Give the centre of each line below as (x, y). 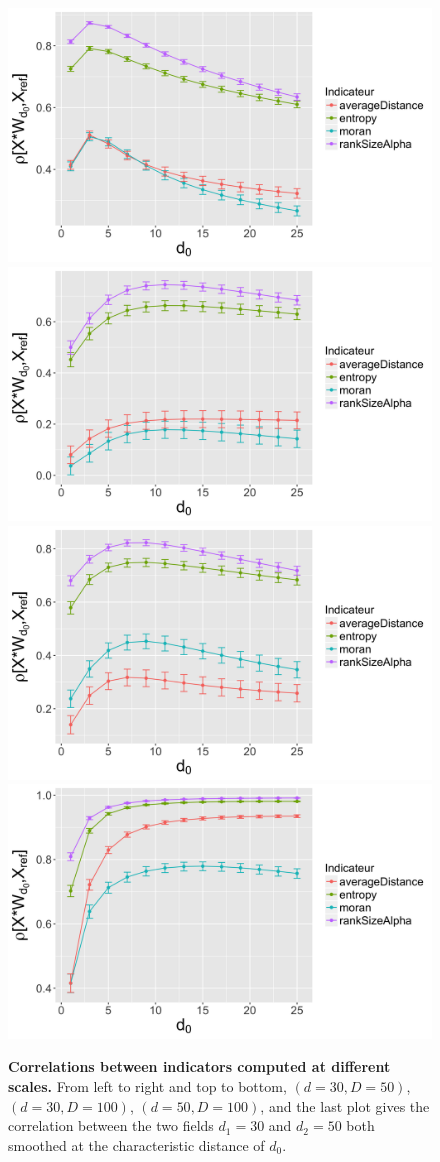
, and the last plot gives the (345, 1105)
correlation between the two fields (111, 1125)
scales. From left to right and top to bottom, (147, 1085)
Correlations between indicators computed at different (199, 1066)
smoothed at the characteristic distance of (136, 1144)
